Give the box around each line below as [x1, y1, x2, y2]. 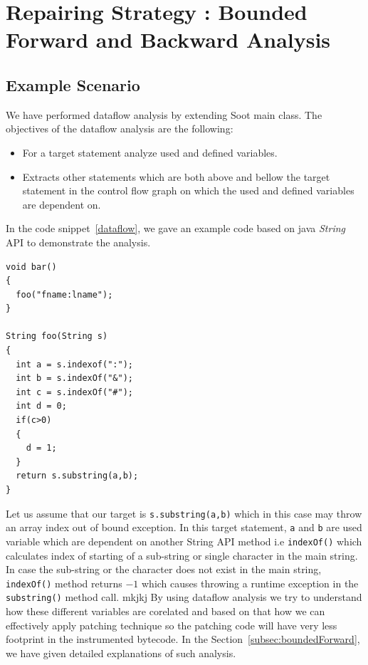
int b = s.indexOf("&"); [16, 373, 133, 384]
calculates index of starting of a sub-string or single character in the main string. [6, 548, 358, 562]
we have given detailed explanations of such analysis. [6, 645, 236, 660]
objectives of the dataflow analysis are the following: [6, 121, 233, 136]
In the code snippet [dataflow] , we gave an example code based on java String [6, 221, 345, 236]
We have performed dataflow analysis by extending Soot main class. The [6, 107, 322, 122]
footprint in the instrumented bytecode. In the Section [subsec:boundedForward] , [6, 632, 360, 646]
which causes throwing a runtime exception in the [142, 575, 359, 590]
